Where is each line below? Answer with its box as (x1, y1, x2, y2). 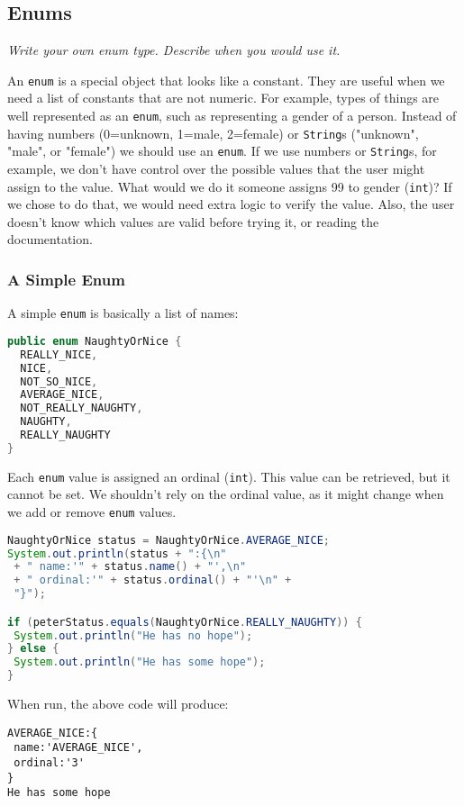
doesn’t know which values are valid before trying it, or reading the (7, 212, 379, 231)
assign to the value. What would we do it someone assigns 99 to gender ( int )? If (7, 177, 452, 195)
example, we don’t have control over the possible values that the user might (7, 159, 425, 178)
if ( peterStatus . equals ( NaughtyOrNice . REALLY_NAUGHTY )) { (7, 615, 362, 629)
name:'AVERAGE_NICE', (14, 741, 143, 755)
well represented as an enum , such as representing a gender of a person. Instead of (7, 106, 457, 125)
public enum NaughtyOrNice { (7, 334, 182, 348)
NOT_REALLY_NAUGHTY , (20, 402, 143, 415)
